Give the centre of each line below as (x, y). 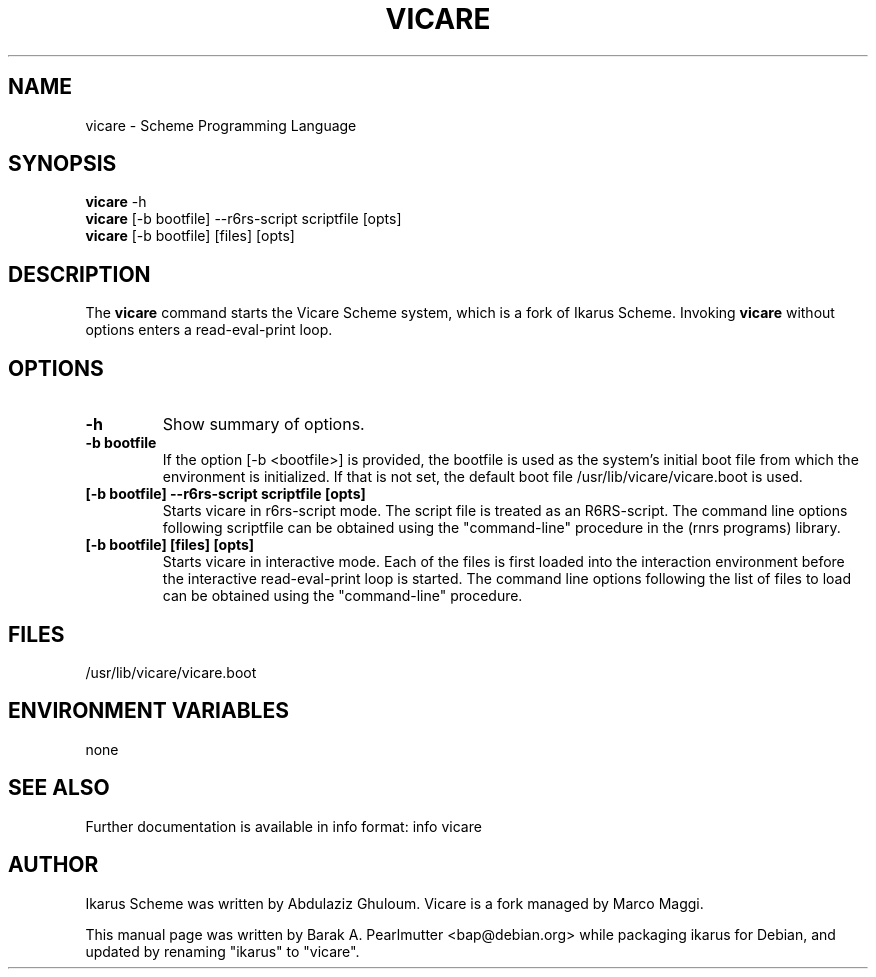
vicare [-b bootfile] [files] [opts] (190, 236)
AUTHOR (53, 865)
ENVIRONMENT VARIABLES (148, 711)
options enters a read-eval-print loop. (209, 330)
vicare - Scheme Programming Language (221, 125)
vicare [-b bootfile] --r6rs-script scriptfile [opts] (243, 219)
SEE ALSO (59, 788)
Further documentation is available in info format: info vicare (283, 826)
